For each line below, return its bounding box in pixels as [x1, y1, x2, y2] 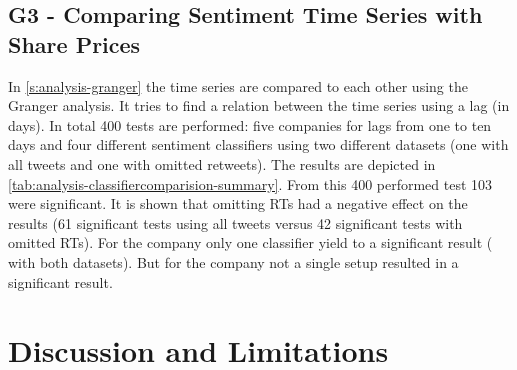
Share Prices [8, 28, 141, 59]
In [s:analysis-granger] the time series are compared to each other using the [8, 75, 468, 96]
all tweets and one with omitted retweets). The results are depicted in [8, 153, 436, 174]
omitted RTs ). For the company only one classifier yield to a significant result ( [8, 232, 493, 253]
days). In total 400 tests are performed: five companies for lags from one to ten [8, 114, 492, 135]
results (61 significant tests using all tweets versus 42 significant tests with [8, 212, 463, 233]
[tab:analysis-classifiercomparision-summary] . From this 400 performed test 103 [8, 173, 493, 194]
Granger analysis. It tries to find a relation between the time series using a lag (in [8, 95, 510, 116]
